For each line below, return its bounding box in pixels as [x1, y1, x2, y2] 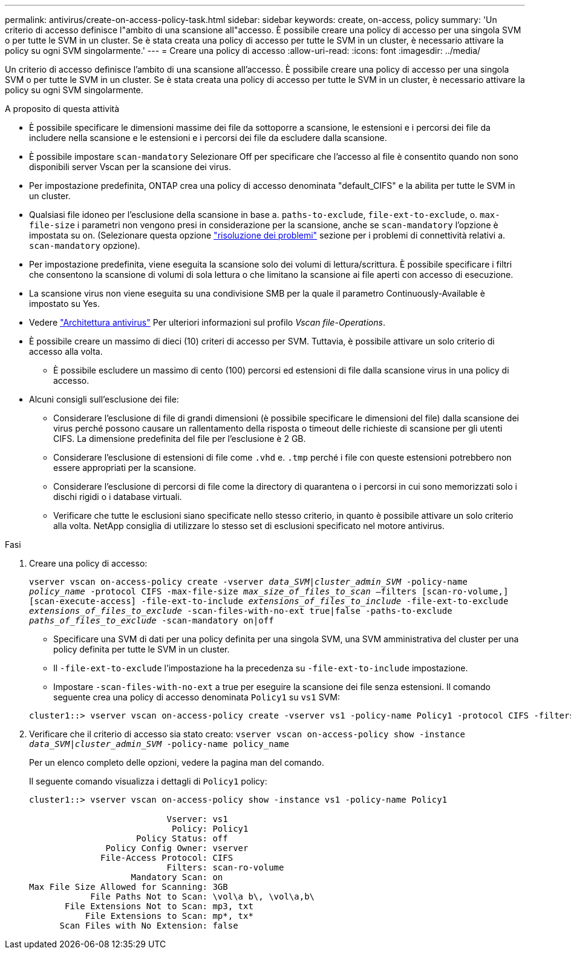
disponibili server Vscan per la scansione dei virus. [29, 162, 231, 172]
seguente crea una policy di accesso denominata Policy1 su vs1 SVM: [53, 692, 340, 702]
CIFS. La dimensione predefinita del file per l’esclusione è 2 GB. [53, 433, 306, 444]
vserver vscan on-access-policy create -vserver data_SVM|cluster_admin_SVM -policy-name [29, 577, 468, 587]
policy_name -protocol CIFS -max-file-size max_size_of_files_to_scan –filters [29, 587, 417, 596]
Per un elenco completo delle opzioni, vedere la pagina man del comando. [29, 757, 324, 768]
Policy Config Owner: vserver [105, 843, 249, 853]
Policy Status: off [136, 834, 228, 843]
